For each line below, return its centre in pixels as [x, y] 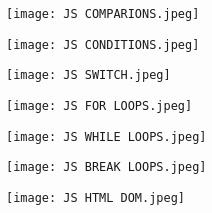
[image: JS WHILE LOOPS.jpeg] [106, 136]
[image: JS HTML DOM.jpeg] [95, 197]
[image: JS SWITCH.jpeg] [88, 75]
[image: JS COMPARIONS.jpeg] [103, 14]
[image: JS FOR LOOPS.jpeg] [99, 105]
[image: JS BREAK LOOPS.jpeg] [106, 167]
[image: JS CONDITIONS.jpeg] [103, 44]
